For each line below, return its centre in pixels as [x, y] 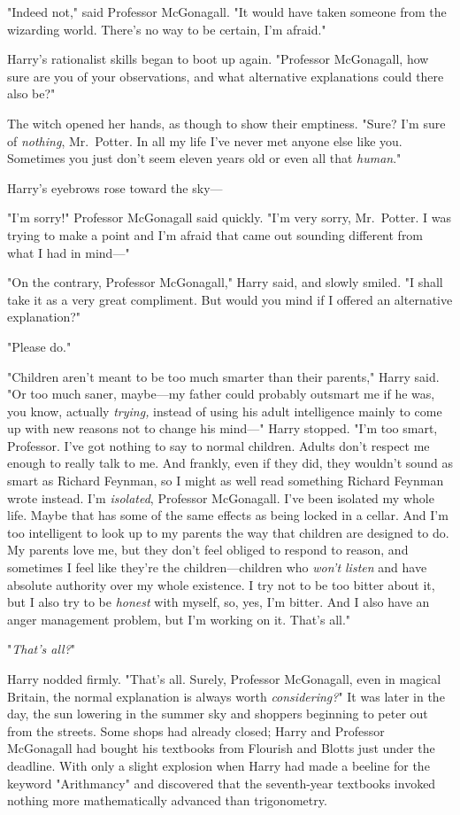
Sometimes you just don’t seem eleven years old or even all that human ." [204, 158]
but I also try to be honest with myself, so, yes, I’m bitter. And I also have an [218, 602]
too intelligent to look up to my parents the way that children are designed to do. [228, 532]
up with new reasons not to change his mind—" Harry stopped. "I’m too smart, [222, 428]
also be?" [31, 93]
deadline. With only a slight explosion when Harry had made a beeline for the [218, 765]
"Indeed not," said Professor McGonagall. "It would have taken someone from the [227, 12]
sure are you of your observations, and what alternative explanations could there [226, 76]
